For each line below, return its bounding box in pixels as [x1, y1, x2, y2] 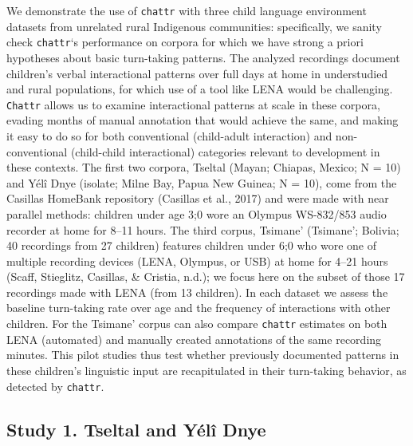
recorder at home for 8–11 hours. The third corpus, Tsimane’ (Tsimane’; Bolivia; [6, 221, 399, 238]
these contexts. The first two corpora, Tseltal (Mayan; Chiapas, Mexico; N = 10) [6, 159, 401, 176]
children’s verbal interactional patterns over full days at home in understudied [6, 65, 388, 81]
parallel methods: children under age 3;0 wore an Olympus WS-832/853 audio [6, 205, 387, 222]
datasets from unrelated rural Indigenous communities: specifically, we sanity [6, 18, 382, 34]
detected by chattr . [6, 377, 104, 394]
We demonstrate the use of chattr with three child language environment [6, 2, 367, 18]
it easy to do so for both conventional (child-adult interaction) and [6, 127, 332, 144]
